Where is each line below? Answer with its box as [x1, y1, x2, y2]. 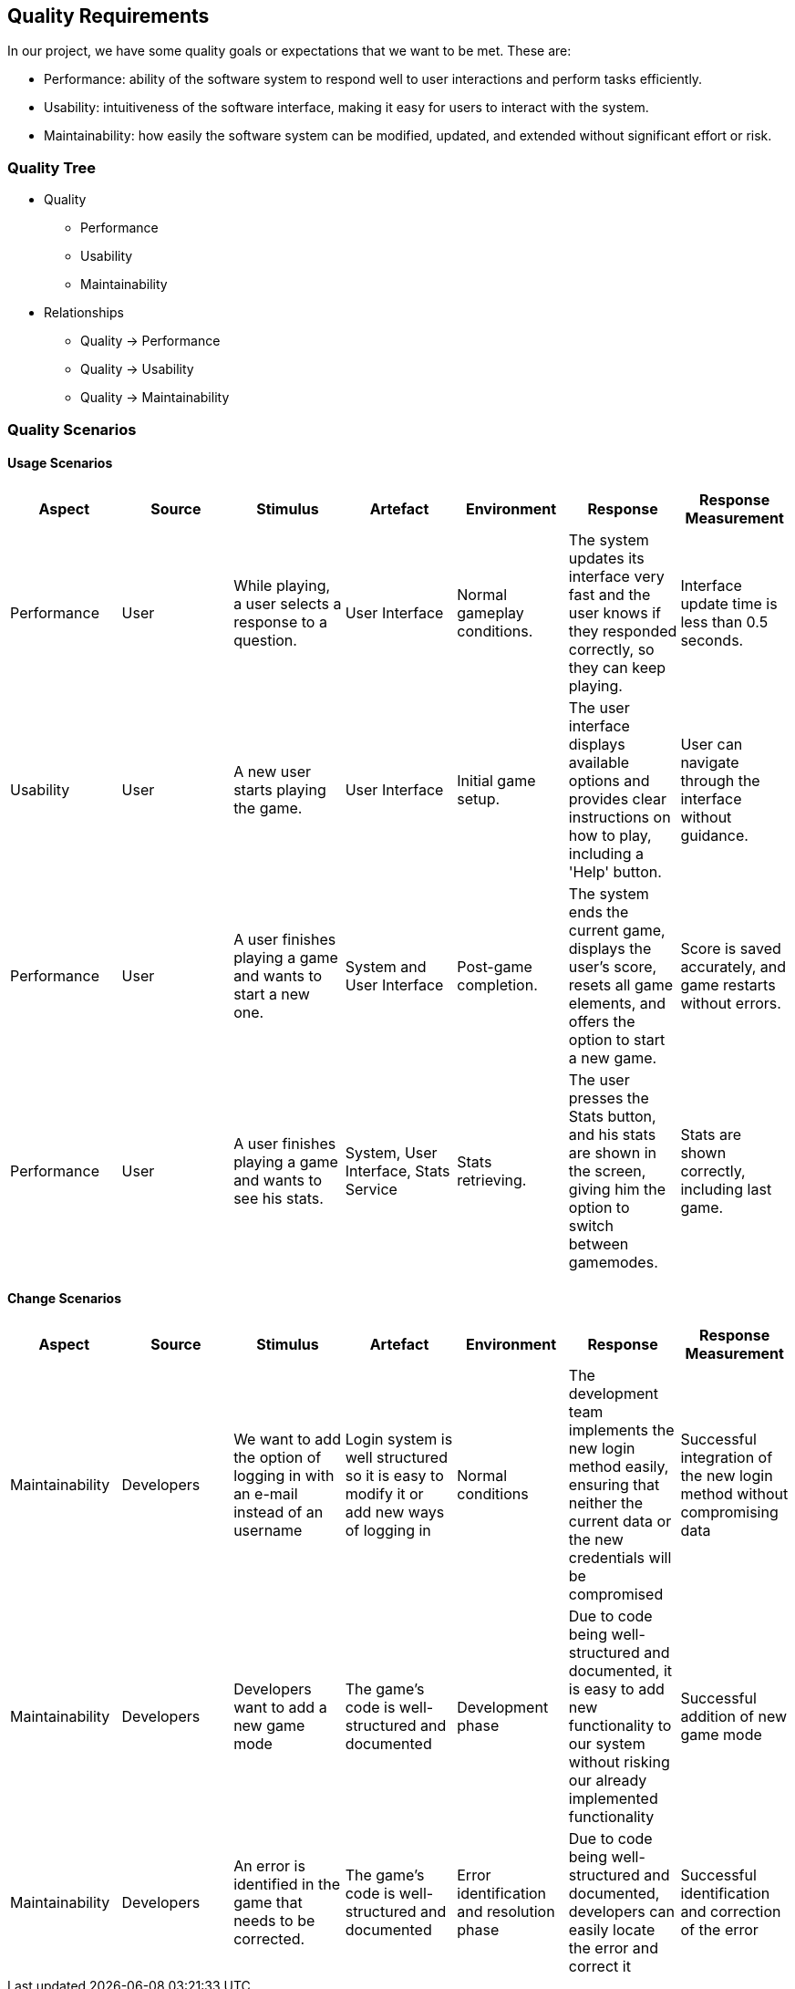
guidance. [680, 825, 749, 844]
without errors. [680, 993, 781, 1012]
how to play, [568, 825, 652, 844]
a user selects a [233, 594, 342, 613]
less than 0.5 [680, 612, 769, 631]
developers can [568, 1901, 675, 1921]
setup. [457, 789, 501, 808]
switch [568, 1216, 614, 1235]
